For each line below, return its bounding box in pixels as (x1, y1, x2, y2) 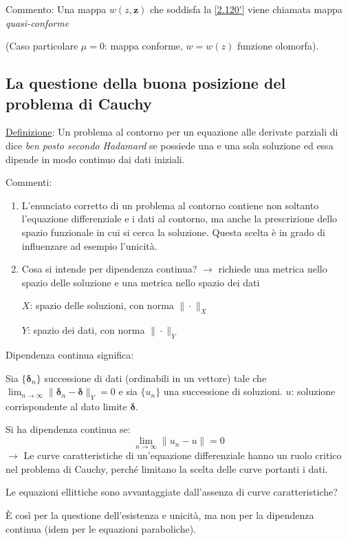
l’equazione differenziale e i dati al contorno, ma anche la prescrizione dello (21, 211, 338, 226)
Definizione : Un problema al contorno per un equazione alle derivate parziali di (6, 125, 338, 139)
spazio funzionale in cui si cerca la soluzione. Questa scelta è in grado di (21, 224, 325, 239)
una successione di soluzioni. (163, 384, 283, 399)
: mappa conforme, (104, 39, 183, 53)
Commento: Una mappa (6, 2, 107, 16)
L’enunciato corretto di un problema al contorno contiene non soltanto (21, 198, 319, 212)
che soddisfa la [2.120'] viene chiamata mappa (149, 2, 342, 16)
